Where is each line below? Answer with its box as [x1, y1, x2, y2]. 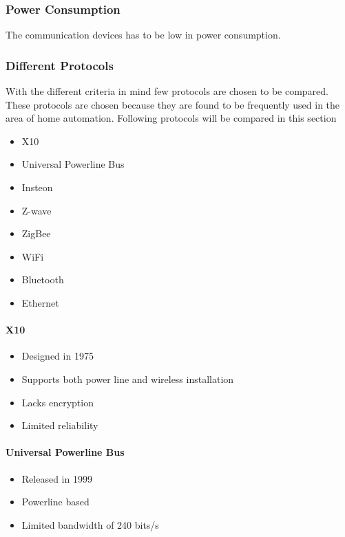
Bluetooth [21, 272, 64, 287]
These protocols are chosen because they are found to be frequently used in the [6, 97, 340, 111]
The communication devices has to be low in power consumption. [6, 28, 281, 42]
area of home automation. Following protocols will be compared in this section [6, 111, 337, 125]
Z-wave [21, 203, 52, 217]
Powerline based [21, 494, 90, 509]
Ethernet [21, 295, 59, 309]
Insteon [21, 180, 53, 194]
